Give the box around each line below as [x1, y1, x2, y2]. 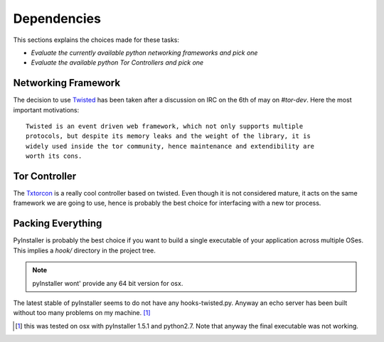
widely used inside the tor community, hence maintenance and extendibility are [26, 142, 315, 150]
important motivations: [13, 105, 80, 114]
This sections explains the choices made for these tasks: [13, 36, 180, 44]
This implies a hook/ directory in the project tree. [13, 246, 156, 255]
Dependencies [13, 11, 101, 26]
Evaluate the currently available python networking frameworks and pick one [31, 48, 258, 57]
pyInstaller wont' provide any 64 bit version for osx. [32, 279, 183, 287]
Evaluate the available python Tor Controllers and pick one [31, 58, 204, 67]
